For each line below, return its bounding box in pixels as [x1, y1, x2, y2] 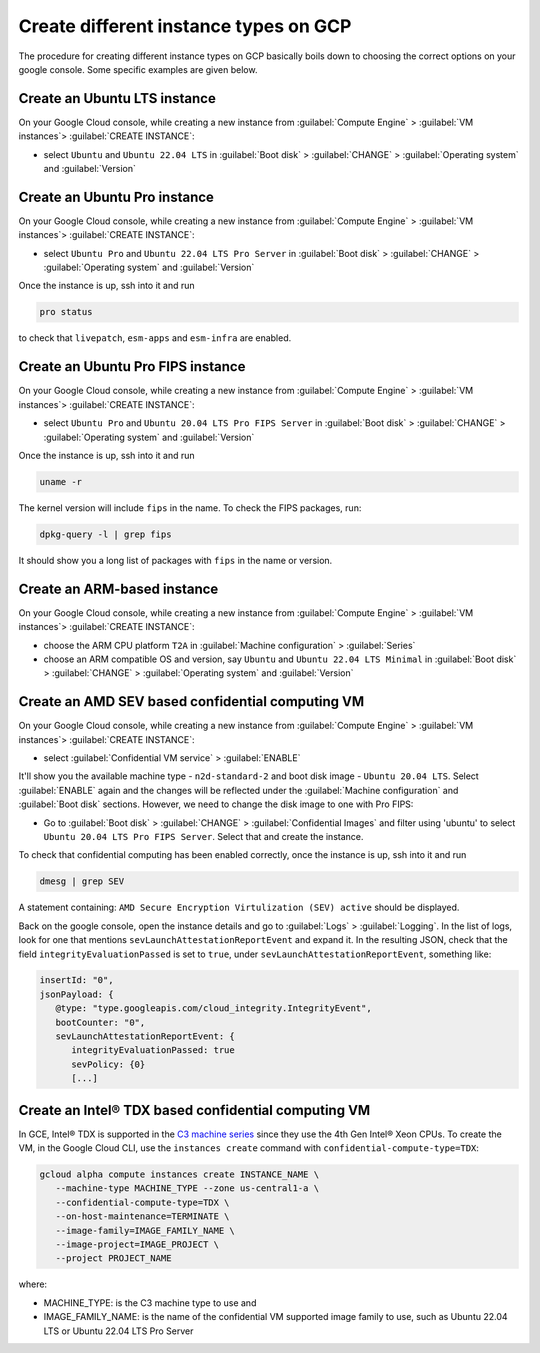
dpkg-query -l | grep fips [39, 528, 172, 540]
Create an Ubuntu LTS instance [18, 90, 217, 107]
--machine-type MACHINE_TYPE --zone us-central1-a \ [55, 1183, 320, 1194]
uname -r [39, 476, 83, 487]
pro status [39, 306, 93, 318]
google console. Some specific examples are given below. [18, 63, 258, 75]
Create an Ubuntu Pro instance [18, 188, 215, 205]
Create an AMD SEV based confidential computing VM [18, 693, 365, 710]
